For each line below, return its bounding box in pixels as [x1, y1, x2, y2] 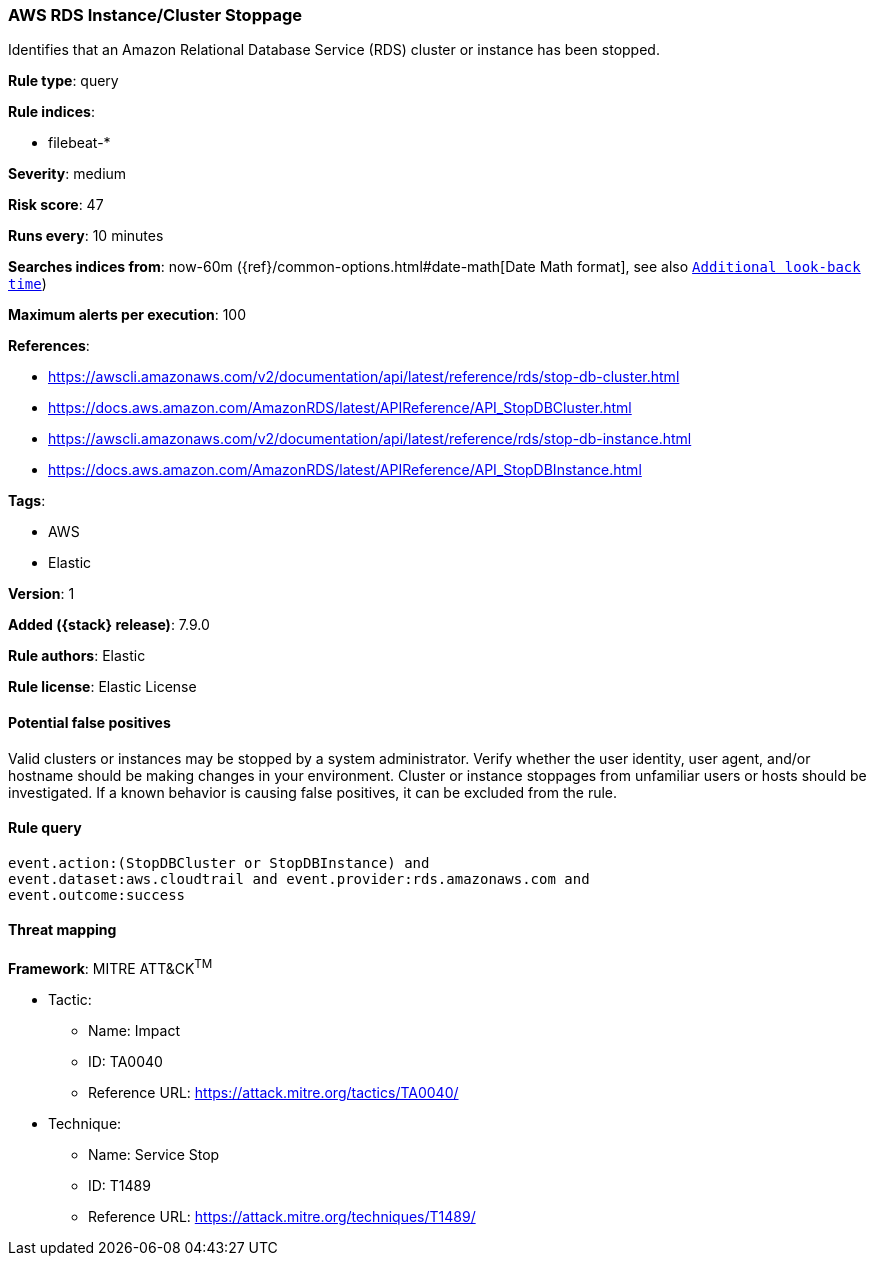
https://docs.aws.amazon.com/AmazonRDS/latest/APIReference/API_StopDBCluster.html [48, 399, 632, 417]
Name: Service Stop [88, 1145, 220, 1163]
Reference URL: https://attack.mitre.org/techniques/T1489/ [88, 1207, 476, 1225]
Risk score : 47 [8, 196, 104, 214]
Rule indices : [8, 103, 95, 121]
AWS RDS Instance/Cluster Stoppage [8, 5, 302, 25]
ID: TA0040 [88, 1052, 163, 1070]
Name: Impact [88, 1021, 180, 1039]
